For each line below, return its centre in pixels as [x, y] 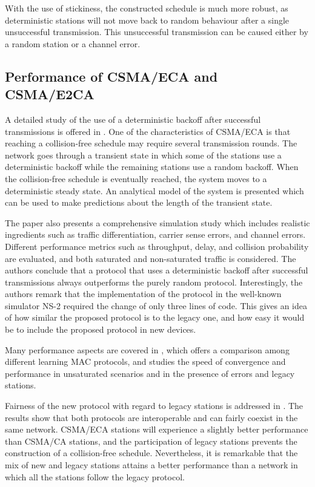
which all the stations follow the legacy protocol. [95, 476]
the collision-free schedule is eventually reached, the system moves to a [136, 178]
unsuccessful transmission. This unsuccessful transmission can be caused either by [157, 32]
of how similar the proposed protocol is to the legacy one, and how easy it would [155, 317]
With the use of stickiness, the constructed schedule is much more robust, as [147, 8]
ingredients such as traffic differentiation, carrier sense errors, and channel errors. [155, 234]
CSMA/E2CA [50, 94]
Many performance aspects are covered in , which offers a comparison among [147, 349]
